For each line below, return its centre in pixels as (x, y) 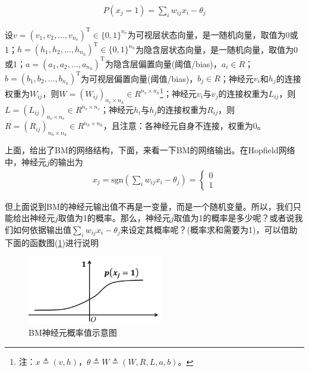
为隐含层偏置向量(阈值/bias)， (163, 63)
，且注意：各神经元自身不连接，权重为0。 (184, 126)
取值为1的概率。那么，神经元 (114, 218)
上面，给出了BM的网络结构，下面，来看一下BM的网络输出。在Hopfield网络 (150, 150)
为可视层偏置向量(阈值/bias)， (139, 78)
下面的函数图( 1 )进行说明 (52, 242)
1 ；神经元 (178, 92)
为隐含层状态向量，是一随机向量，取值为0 (216, 49)
